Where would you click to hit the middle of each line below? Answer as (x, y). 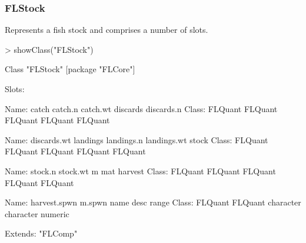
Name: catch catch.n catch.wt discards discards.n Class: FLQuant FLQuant (141, 108)
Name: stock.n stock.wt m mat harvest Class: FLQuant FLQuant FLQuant (140, 171)
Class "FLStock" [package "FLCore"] (70, 69)
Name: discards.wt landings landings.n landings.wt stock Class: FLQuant (137, 139)
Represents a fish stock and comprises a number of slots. (107, 30)
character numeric (37, 213)
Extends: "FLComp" (41, 233)
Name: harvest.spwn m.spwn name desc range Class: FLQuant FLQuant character (153, 202)
